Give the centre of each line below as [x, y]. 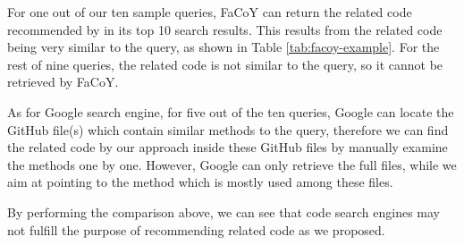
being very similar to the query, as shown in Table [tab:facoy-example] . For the [224, 47]
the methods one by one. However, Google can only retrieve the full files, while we [232, 164]
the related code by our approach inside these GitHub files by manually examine [228, 147]
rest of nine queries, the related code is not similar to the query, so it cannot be [225, 64]
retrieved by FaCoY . [63, 82]
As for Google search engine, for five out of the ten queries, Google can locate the [231, 111]
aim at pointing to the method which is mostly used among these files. [200, 182]
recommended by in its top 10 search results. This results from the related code [225, 29]
